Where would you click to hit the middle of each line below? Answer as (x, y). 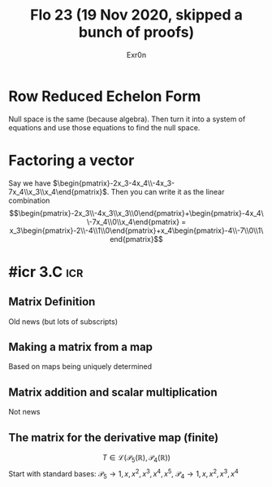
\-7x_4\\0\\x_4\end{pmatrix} (133, 222)
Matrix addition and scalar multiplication (113, 392)
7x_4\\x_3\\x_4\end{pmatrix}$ (58, 191)
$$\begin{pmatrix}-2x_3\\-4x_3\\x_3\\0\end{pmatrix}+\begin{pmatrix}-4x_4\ (136, 213)
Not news (24, 412)
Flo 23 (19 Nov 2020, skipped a (136, 15)
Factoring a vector (71, 160)
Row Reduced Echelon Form (105, 96)
